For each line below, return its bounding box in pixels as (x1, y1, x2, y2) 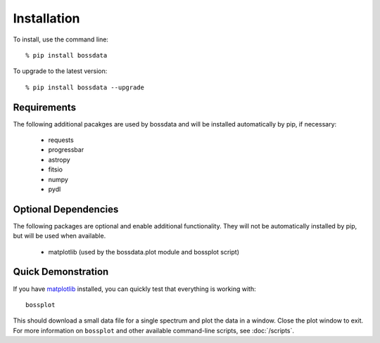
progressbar (48, 145, 84, 154)
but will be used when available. (13, 232, 106, 240)
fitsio (48, 165, 63, 174)
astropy (48, 155, 70, 164)
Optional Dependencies (13, 203, 119, 215)
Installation (13, 11, 80, 26)
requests (48, 136, 74, 144)
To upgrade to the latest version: (13, 67, 108, 75)
